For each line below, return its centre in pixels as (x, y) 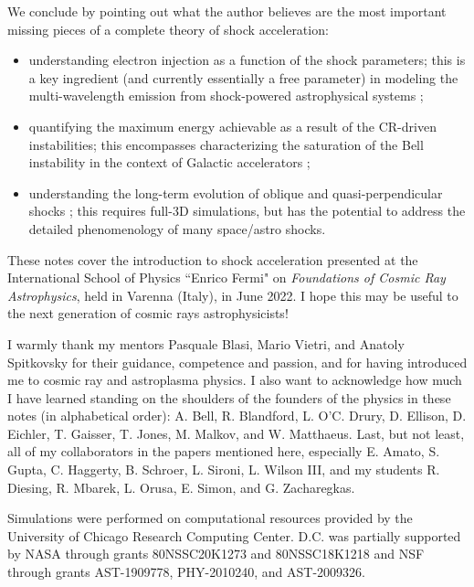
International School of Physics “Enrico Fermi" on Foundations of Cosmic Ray (226, 277)
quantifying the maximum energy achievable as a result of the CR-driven (232, 126)
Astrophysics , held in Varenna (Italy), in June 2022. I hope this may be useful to (233, 295)
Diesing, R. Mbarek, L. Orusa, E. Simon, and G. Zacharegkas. (181, 487)
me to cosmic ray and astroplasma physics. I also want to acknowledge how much (235, 380)
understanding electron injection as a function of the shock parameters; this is (247, 60)
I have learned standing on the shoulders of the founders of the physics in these (229, 397)
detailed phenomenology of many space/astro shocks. (177, 228)
